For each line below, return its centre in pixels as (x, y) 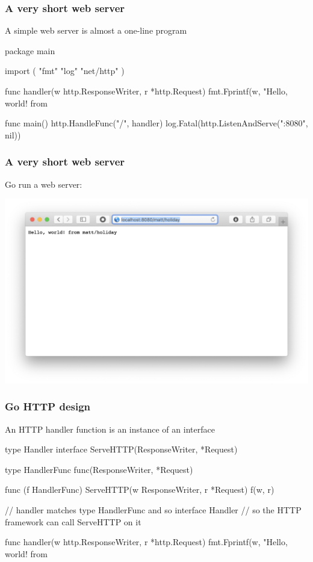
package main (30, 50)
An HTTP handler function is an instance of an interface (110, 429)
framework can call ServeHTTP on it (73, 521)
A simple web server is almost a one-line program (96, 30)
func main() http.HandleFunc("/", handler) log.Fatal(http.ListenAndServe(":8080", (156, 123)
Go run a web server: (44, 184)
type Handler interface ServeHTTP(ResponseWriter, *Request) (121, 449)
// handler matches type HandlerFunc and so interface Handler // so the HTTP (153, 510)
